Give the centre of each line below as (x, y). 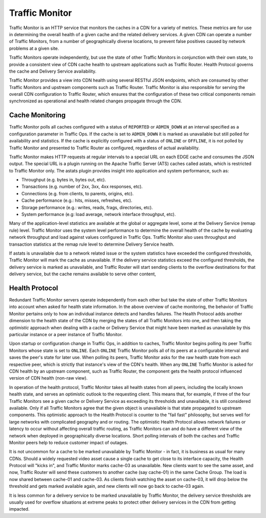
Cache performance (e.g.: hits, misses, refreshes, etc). (77, 201)
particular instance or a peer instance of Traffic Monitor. (66, 335)
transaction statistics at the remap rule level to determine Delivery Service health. (92, 244)
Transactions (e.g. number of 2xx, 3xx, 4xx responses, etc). (82, 187)
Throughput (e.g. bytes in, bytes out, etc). (64, 180)
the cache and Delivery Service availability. (53, 71)
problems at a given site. (34, 48)
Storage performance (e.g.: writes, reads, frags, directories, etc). (87, 207)
